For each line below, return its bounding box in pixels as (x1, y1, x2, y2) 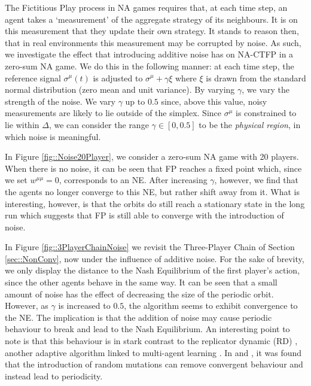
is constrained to (236, 107, 297, 119)
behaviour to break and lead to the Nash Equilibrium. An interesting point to (5, 323, 290, 335)
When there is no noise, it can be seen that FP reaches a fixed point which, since (5, 162, 302, 174)
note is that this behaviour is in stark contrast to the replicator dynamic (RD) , (5, 335, 298, 347)
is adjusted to (93, 71, 143, 84)
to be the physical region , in (199, 118, 301, 130)
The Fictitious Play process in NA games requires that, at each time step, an (5, 1, 288, 13)
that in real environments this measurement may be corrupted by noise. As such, (5, 36, 301, 48)
